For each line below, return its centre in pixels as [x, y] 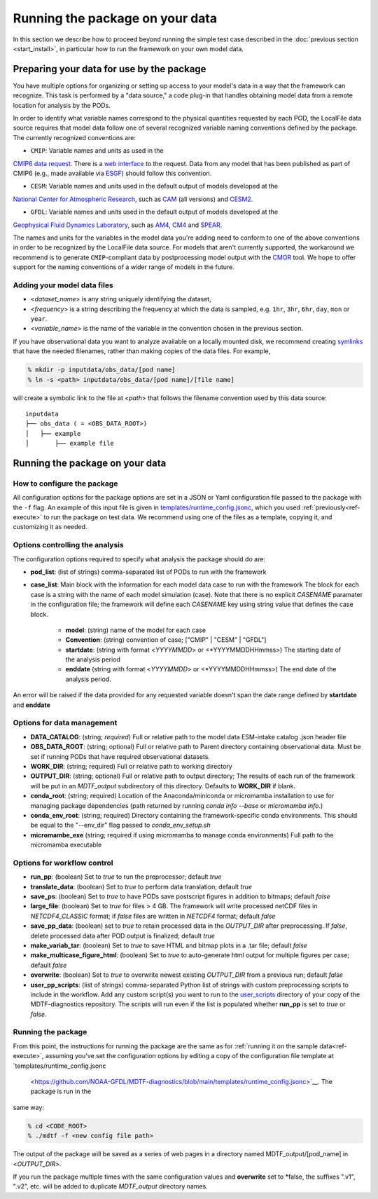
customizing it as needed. [50, 527]
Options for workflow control [63, 863]
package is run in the [61, 1091]
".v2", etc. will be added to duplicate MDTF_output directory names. [110, 1186]
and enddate [31, 705]
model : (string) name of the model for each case [136, 630]
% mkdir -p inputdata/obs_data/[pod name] [101, 370]
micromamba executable [66, 845]
